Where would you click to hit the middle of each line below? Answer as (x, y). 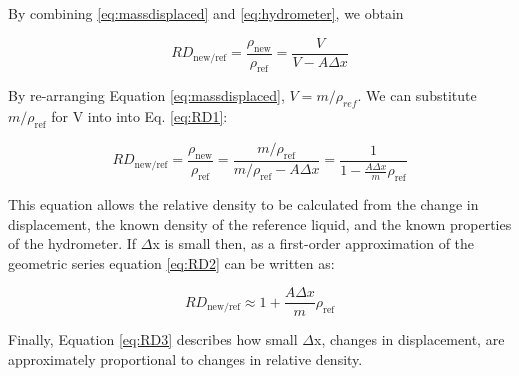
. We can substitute (417, 95)
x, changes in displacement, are (409, 339)
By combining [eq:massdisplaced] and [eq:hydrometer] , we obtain (206, 13)
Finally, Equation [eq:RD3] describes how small (153, 339)
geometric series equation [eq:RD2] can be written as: (171, 262)
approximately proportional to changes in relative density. (185, 359)
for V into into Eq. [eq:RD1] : (139, 116)
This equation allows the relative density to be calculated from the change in (243, 204)
